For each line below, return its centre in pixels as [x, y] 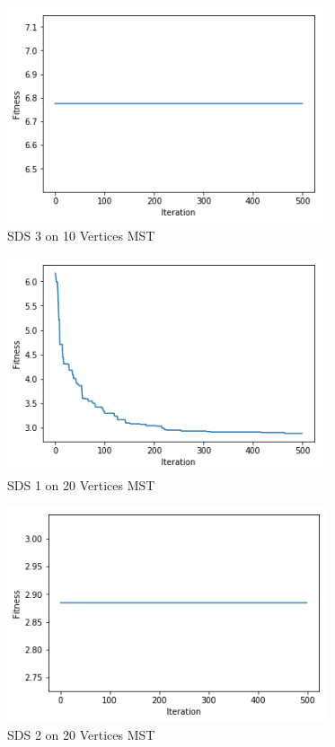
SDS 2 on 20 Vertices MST [81, 734]
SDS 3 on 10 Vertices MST [81, 235]
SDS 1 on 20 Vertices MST [81, 484]
